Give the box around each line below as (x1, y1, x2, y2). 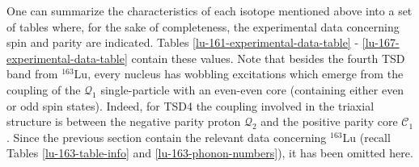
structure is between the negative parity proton (6, 113, 241, 130)
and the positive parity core (260, 113, 398, 130)
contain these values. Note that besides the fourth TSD (131, 49, 405, 66)
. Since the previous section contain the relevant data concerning (6, 128, 327, 145)
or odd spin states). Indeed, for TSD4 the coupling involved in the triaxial (6, 97, 375, 114)
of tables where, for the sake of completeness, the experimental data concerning (6, 18, 400, 35)
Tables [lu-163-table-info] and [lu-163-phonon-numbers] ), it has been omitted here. (6, 144, 413, 161)
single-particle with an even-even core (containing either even (100, 81, 404, 98)
